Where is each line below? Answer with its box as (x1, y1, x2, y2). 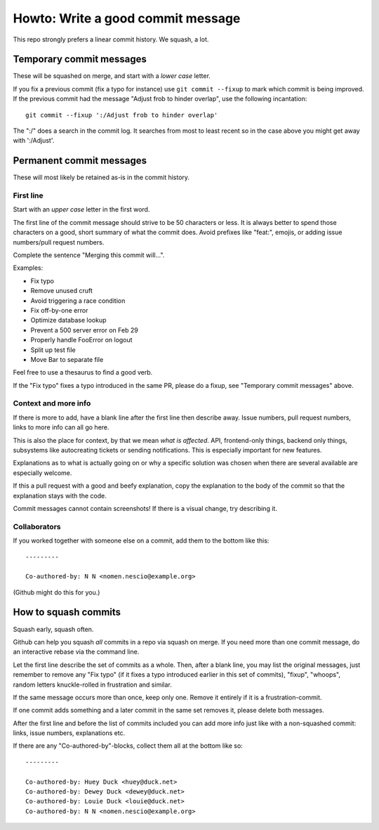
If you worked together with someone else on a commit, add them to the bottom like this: (13, 536, 270, 545)
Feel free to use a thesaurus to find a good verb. (13, 368, 153, 377)
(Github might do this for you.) (13, 588, 100, 597)
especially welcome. (13, 468, 72, 477)
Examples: (13, 264, 44, 272)
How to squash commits (13, 607, 121, 618)
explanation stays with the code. (13, 491, 107, 500)
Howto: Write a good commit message (13, 11, 241, 26)
